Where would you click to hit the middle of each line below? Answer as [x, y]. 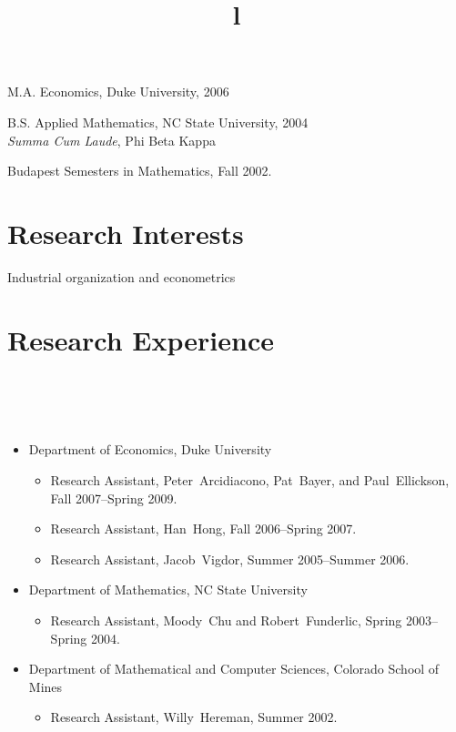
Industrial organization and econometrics [122, 276]
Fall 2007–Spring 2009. [114, 498]
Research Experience [141, 339]
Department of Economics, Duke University [150, 449]
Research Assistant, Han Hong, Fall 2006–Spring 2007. [203, 529]
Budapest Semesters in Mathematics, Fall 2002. [140, 171]
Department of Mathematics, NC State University [168, 590]
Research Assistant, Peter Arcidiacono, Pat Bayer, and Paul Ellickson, [250, 479]
